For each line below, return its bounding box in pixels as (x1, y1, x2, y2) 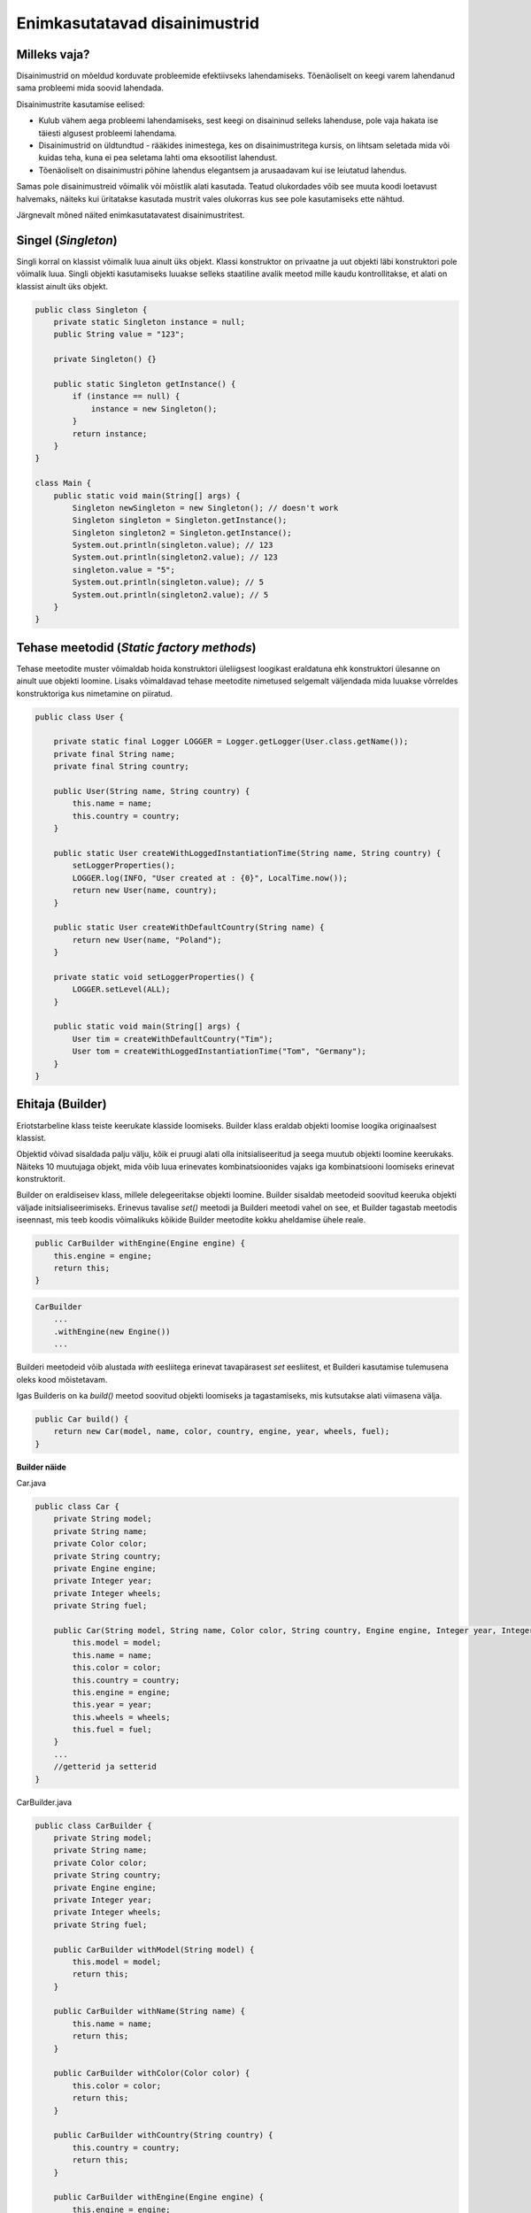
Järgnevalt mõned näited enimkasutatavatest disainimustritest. (16, 209, 245, 220)
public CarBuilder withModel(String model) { (53, 1944, 255, 1955)
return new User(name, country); (72, 885, 218, 896)
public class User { (35, 712, 124, 721)
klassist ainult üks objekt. (16, 281, 109, 291)
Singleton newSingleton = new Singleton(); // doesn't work (72, 503, 339, 513)
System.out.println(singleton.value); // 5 (72, 577, 265, 588)
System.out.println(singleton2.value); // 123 (72, 552, 278, 562)
